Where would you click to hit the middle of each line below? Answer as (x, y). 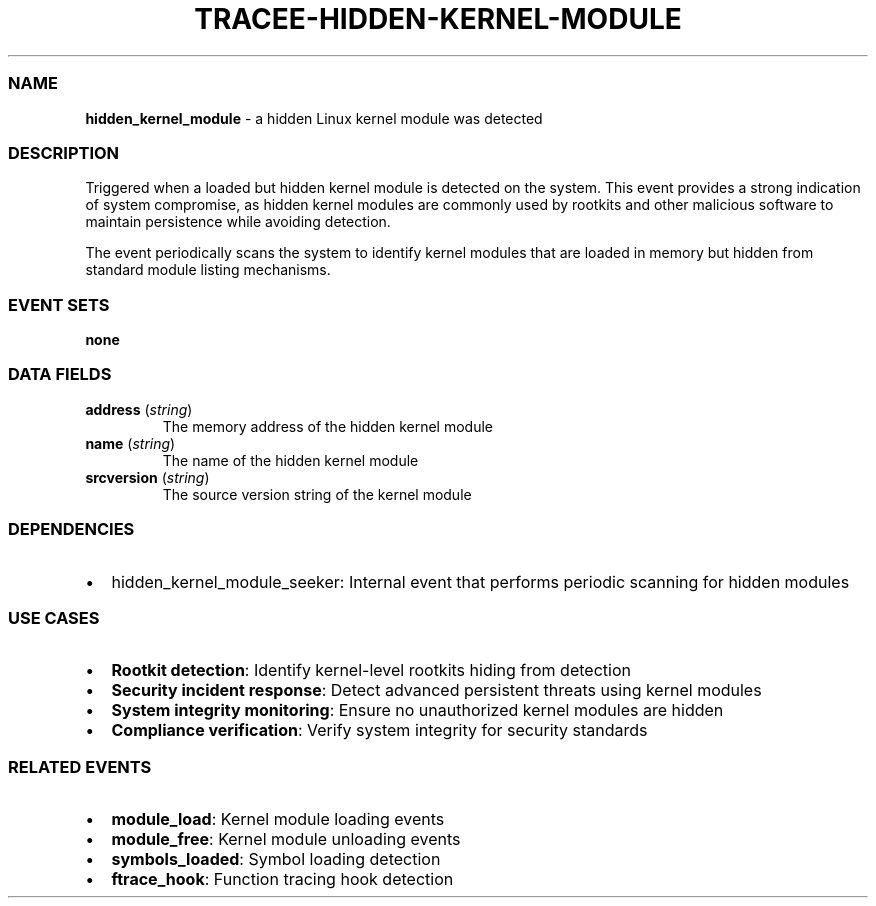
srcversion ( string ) (147, 477)
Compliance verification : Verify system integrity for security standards (379, 730)
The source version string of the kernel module (317, 494)
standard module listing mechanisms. (208, 270)
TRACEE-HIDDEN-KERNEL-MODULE (438, 19)
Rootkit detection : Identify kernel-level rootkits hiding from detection (371, 670)
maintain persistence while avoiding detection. (238, 222)
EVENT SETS (59, 304)
